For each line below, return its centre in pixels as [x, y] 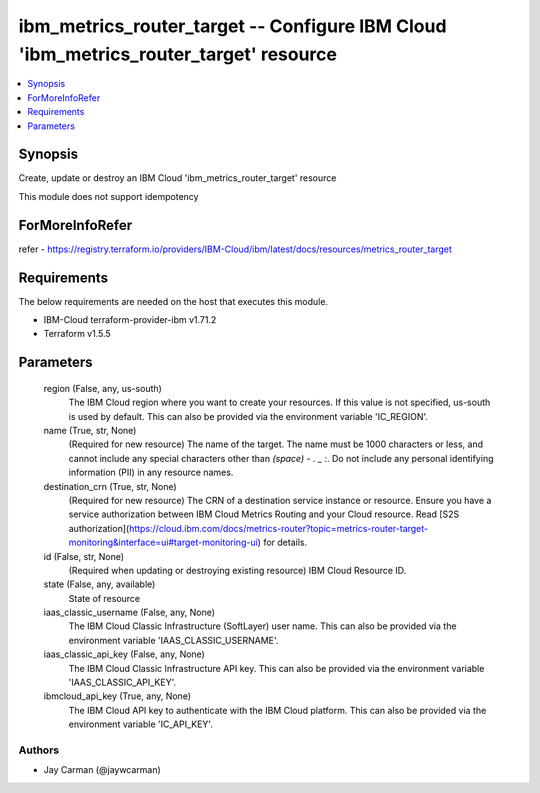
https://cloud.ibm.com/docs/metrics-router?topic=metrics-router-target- [278, 528]
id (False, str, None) [84, 556]
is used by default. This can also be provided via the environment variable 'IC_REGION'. [248, 416]
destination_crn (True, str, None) [110, 486]
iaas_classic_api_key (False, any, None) [124, 654]
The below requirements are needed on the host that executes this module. [173, 301]
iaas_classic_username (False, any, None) [129, 612]
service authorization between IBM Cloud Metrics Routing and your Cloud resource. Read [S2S [264, 514]
